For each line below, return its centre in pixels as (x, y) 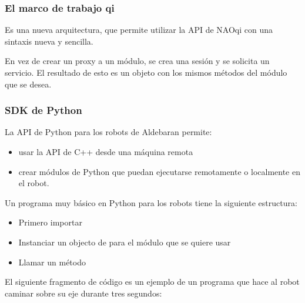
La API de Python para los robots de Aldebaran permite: (108, 132)
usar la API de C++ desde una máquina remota (106, 151)
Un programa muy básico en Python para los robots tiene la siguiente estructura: (151, 202)
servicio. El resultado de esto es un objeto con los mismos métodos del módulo (146, 72)
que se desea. (28, 84)
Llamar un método (52, 262)
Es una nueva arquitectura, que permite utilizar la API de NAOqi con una (139, 30)
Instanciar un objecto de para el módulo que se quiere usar (125, 242)
